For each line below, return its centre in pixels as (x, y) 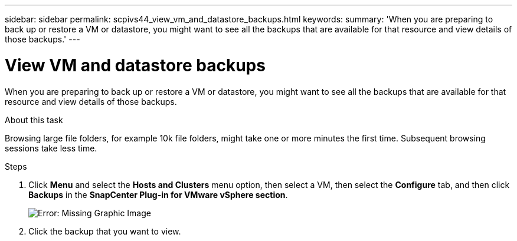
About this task (34, 120)
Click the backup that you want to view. (105, 231)
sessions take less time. (51, 148)
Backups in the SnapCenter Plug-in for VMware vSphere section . (158, 194)
